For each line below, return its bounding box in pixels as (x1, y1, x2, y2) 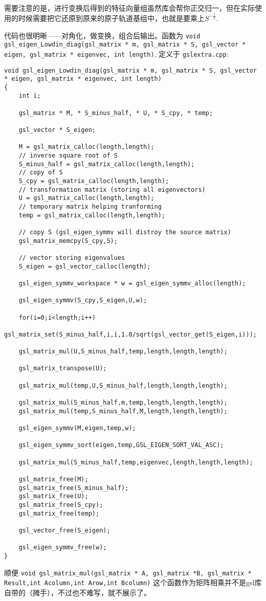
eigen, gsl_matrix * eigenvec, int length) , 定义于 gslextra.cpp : (4, 48, 229, 59)
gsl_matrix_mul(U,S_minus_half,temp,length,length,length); (18, 348, 228, 355)
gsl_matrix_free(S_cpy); (18, 501, 103, 508)
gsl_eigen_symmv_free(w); (18, 544, 107, 551)
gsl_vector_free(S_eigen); (18, 526, 110, 534)
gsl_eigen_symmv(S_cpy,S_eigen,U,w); (18, 297, 147, 304)
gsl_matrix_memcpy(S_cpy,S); (18, 237, 118, 244)
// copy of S (18, 169, 63, 176)
